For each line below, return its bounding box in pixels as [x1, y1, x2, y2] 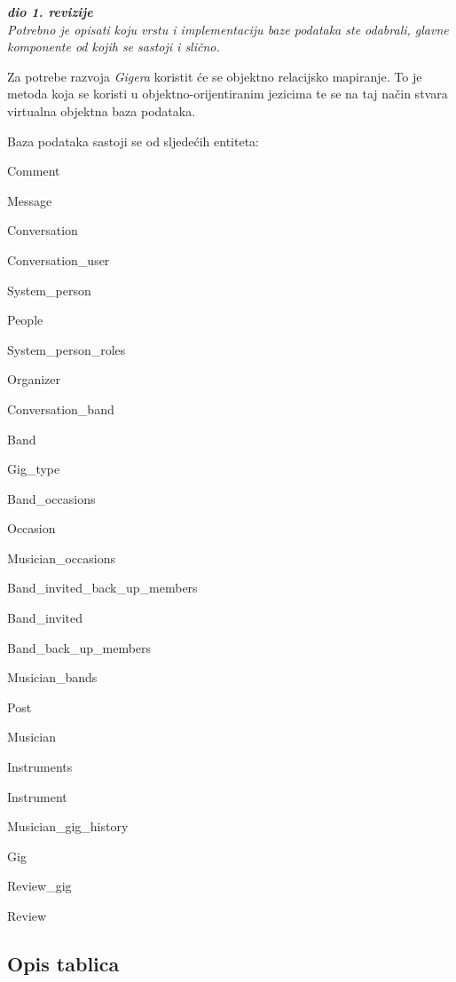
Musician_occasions [7, 548, 115, 567]
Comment [7, 161, 60, 180]
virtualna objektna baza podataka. [7, 101, 196, 120]
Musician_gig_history [7, 817, 129, 836]
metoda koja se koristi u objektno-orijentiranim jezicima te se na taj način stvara [7, 84, 448, 103]
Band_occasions [7, 489, 96, 507]
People [7, 310, 43, 329]
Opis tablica [7, 949, 120, 977]
